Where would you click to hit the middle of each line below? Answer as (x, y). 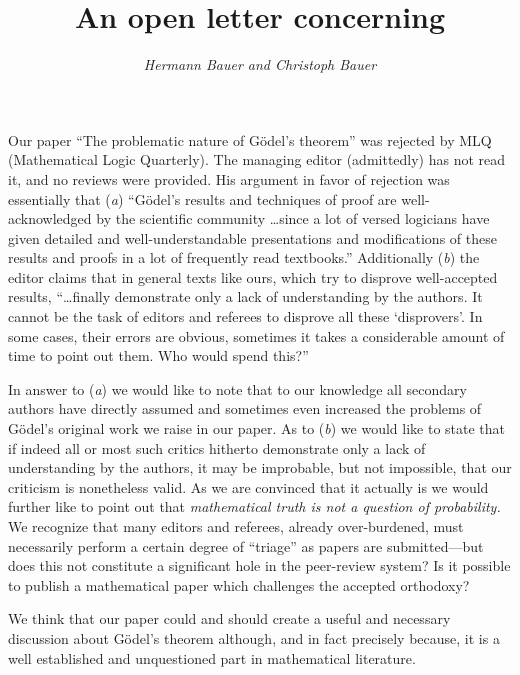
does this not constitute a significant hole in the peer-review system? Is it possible (259, 565)
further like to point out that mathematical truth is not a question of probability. (254, 506)
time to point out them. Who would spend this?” (158, 355)
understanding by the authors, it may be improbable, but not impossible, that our (260, 467)
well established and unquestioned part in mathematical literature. (212, 657)
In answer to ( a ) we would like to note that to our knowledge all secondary (237, 388)
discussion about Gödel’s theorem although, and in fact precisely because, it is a (254, 637)
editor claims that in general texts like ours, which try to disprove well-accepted (253, 276)
